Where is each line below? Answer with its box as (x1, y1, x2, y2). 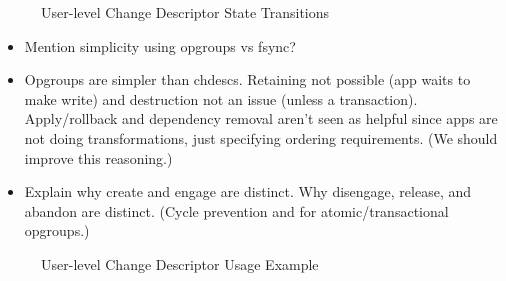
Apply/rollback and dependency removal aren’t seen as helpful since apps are (24, 108, 498, 129)
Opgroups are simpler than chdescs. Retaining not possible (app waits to (24, 69, 471, 90)
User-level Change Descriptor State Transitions (41, 2, 330, 22)
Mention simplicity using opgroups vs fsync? (24, 35, 296, 56)
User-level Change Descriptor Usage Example (41, 253, 319, 274)
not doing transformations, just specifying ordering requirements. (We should (24, 127, 498, 148)
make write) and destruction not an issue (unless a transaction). (24, 88, 418, 109)
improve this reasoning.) (24, 147, 173, 168)
